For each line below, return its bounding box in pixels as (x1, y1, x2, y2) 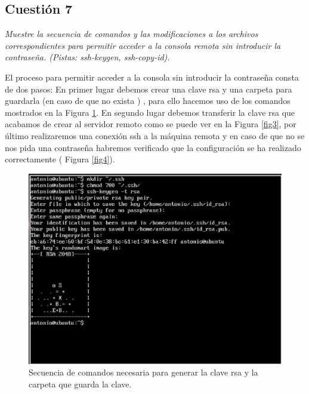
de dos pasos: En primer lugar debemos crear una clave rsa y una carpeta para (5, 82, 292, 95)
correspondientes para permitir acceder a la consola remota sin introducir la (5, 39, 281, 51)
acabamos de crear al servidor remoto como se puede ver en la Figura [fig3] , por (5, 118, 296, 130)
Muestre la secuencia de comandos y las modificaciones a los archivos (5, 27, 258, 40)
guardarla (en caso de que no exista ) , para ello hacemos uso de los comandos (5, 94, 291, 107)
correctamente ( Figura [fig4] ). (5, 153, 115, 165)
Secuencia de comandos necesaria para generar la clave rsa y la (29, 366, 258, 378)
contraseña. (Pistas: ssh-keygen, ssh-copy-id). (5, 51, 170, 63)
